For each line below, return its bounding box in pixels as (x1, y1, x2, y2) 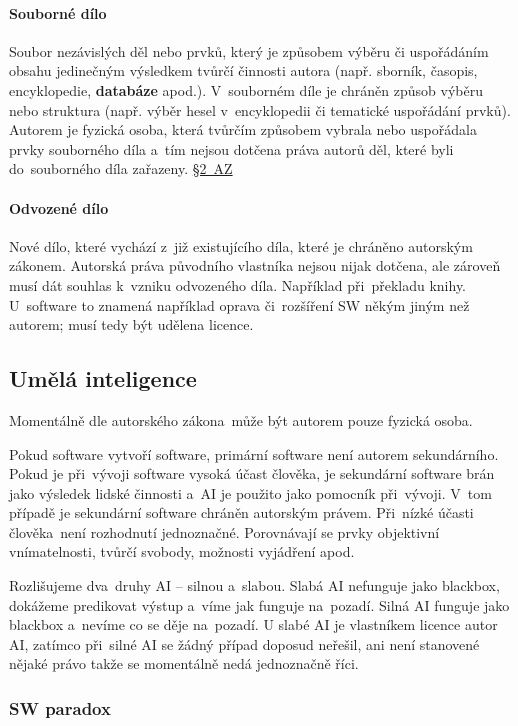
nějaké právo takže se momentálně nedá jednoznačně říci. (9, 653, 359, 674)
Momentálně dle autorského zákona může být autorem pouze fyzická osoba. (9, 409, 473, 430)
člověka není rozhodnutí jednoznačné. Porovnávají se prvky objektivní (9, 521, 440, 542)
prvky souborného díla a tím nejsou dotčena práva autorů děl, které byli (9, 138, 454, 159)
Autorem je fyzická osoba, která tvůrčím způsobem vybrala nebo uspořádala (9, 119, 477, 140)
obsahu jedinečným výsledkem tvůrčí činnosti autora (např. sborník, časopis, (9, 60, 478, 81)
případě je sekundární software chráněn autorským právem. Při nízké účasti (9, 502, 474, 523)
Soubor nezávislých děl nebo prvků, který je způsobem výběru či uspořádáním (9, 40, 489, 61)
